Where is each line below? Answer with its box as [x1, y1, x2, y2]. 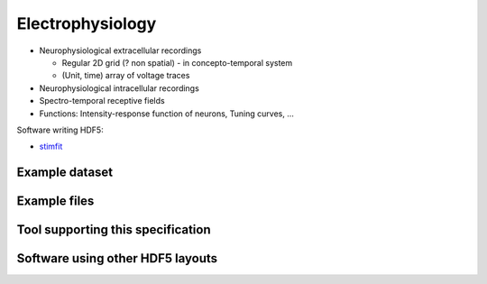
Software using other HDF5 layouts [16, 251, 218, 266]
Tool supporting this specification [16, 222, 211, 238]
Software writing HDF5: [16, 124, 104, 135]
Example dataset [16, 165, 114, 180]
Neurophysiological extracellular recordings [39, 45, 202, 56]
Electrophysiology [16, 14, 157, 33]
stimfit [39, 141, 63, 152]
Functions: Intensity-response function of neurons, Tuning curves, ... [39, 108, 295, 119]
